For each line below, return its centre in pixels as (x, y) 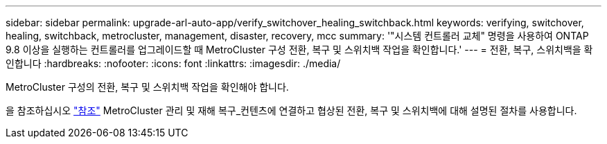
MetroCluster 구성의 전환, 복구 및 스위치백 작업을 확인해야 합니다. (147, 87)
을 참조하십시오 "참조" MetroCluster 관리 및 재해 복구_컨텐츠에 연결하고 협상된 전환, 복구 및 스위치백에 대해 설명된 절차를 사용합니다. (291, 110)
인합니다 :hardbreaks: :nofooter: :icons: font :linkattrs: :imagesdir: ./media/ (173, 63)
